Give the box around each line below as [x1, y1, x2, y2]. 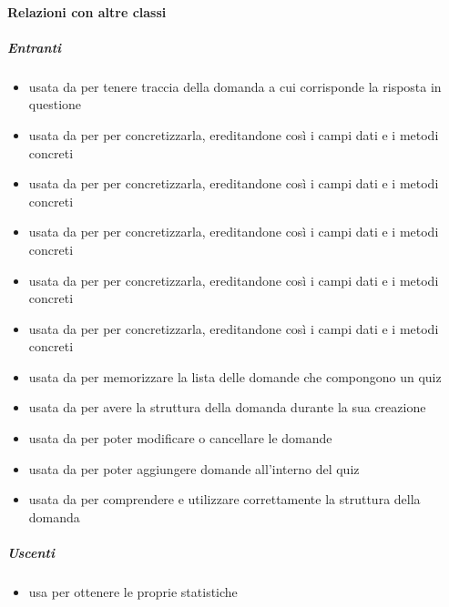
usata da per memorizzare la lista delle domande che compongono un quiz [28, 367, 442, 386]
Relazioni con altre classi [7, 2, 167, 21]
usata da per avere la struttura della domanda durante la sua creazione [28, 398, 426, 417]
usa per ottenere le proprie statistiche [28, 582, 238, 601]
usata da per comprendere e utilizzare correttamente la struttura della [28, 490, 421, 509]
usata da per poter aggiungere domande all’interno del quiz [28, 459, 360, 478]
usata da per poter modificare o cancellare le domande [28, 429, 332, 448]
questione [28, 95, 82, 114]
